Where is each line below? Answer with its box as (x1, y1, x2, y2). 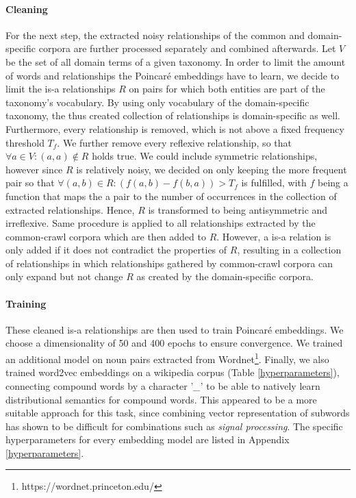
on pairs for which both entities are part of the (129, 82, 325, 96)
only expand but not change (5, 269, 123, 284)
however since (5, 162, 63, 176)
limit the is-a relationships (5, 82, 116, 96)
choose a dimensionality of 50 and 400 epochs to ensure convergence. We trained (5, 336, 343, 350)
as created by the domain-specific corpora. (136, 269, 314, 284)
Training (5, 296, 47, 310)
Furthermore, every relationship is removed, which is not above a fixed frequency (5, 121, 344, 136)
